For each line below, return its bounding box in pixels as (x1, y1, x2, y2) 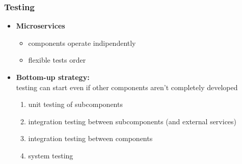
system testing (28, 150, 73, 160)
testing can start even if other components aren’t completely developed (16, 81, 238, 92)
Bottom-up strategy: (16, 72, 90, 82)
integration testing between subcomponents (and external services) (28, 116, 237, 126)
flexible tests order (28, 54, 86, 65)
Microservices (16, 20, 65, 31)
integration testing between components (28, 133, 153, 144)
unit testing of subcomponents (28, 99, 123, 110)
